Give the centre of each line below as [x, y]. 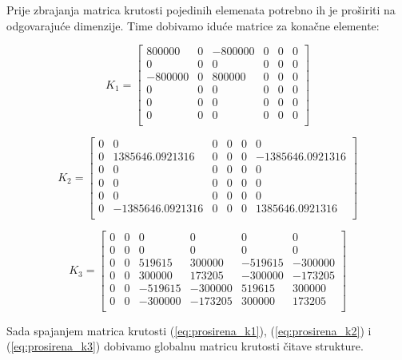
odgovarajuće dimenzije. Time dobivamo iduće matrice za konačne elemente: [193, 25]
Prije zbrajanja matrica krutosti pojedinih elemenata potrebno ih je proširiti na [201, 10]
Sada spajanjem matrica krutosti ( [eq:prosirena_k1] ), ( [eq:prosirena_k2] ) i [189, 330]
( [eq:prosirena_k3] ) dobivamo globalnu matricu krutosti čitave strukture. [185, 346]
